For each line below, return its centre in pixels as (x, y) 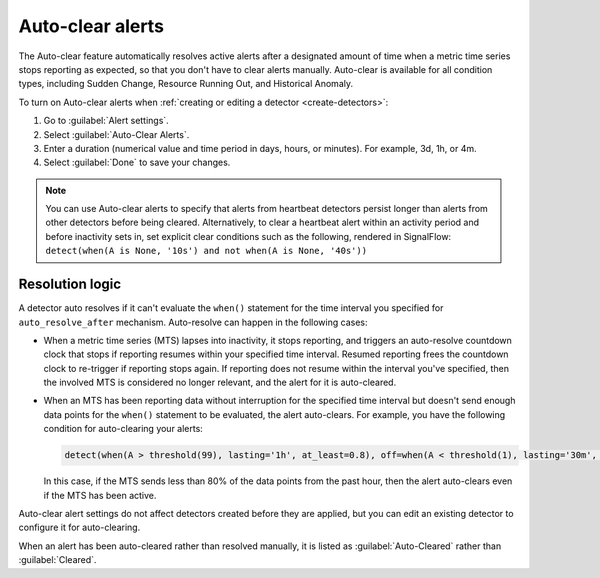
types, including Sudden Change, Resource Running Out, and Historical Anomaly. (186, 84)
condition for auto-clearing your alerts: (123, 429)
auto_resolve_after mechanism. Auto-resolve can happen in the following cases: (193, 322)
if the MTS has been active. (100, 495)
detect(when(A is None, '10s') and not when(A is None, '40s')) (206, 251)
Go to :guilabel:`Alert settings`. (106, 121)
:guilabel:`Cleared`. (57, 560)
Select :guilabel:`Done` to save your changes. (137, 162)
